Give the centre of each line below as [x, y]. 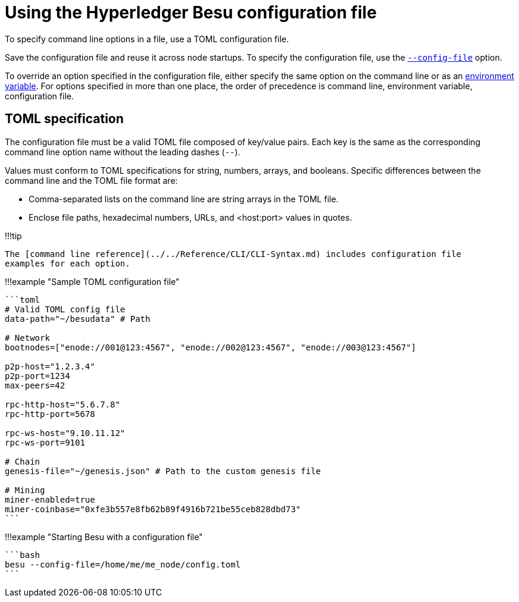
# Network [27, 338]
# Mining [25, 490]
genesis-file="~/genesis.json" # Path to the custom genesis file [163, 471]
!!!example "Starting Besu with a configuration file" [104, 537]
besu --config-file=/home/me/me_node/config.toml [123, 564]
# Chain [23, 461]
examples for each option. [68, 263]
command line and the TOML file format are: [91, 180]
